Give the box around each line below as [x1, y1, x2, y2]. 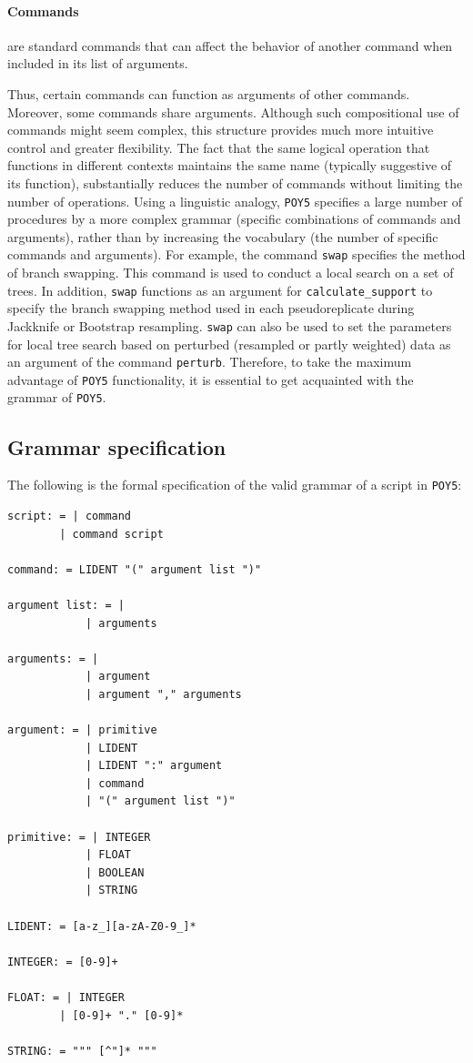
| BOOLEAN [85, 866, 145, 879]
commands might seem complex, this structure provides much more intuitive [7, 120, 434, 139]
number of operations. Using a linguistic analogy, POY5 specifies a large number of [7, 191, 463, 210]
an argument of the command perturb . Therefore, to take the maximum [7, 352, 412, 371]
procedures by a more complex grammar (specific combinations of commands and [7, 209, 461, 228]
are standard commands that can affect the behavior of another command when [7, 35, 453, 55]
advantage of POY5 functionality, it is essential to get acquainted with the [7, 370, 414, 389]
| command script [59, 527, 164, 541]
